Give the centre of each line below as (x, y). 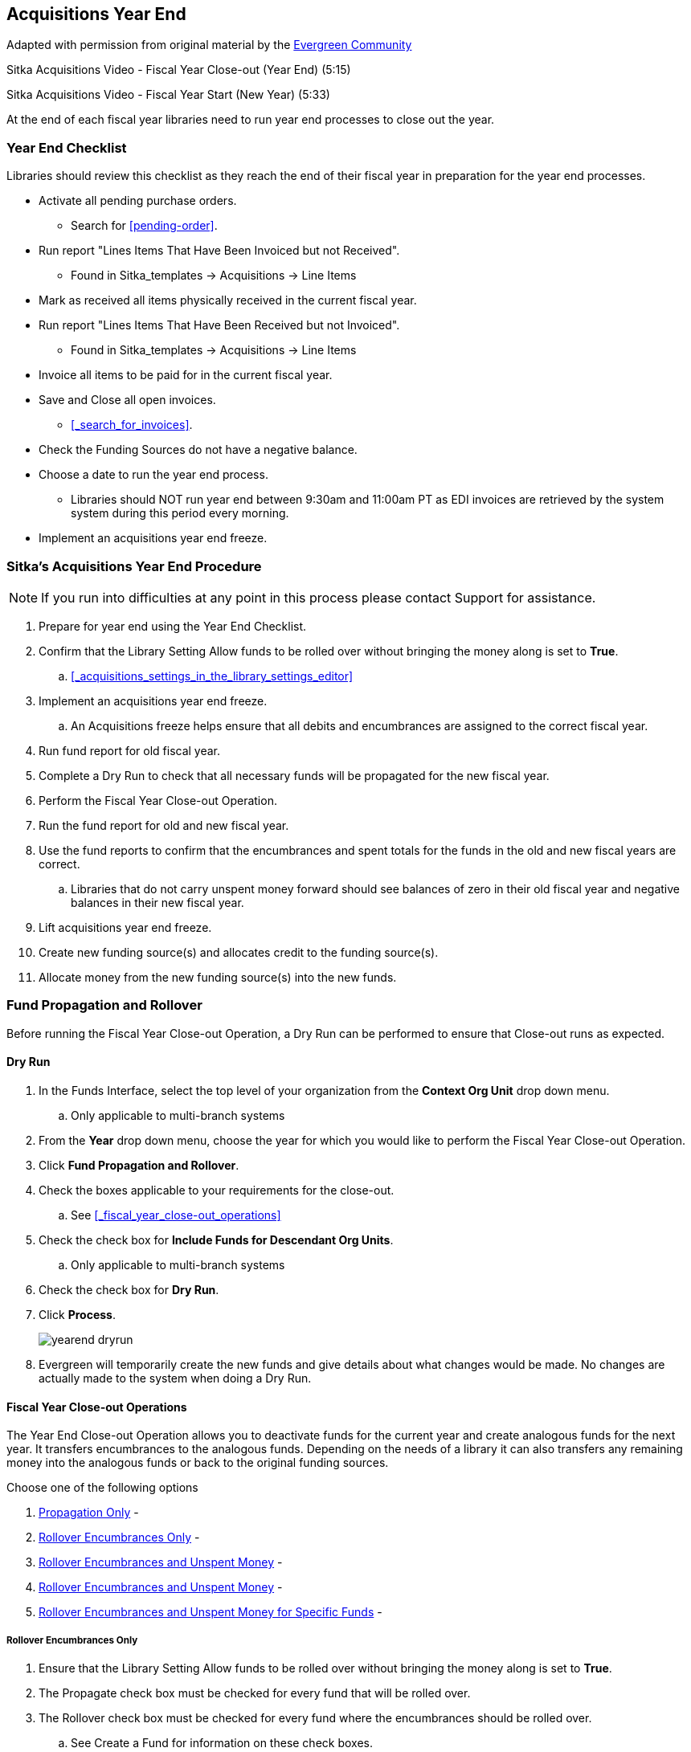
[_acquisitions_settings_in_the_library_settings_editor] (212, 676)
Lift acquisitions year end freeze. (125, 927)
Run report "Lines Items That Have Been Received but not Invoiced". (219, 325)
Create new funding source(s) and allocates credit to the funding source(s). (239, 952)
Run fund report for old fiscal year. (130, 750)
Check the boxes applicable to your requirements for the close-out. (217, 1190)
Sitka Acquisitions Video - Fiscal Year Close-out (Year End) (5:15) (179, 70)
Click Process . (77, 1314)
